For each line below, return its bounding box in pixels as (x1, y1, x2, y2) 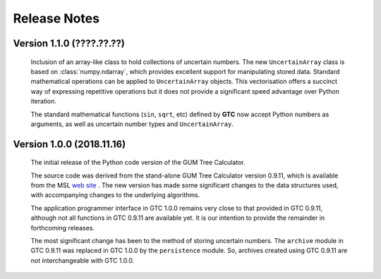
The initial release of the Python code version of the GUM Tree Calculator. (30, 159, 246, 167)
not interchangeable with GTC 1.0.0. (30, 256, 135, 264)
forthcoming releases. (30, 223, 95, 232)
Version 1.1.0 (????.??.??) (13, 37, 125, 49)
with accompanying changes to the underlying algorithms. (30, 191, 200, 199)
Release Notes (13, 11, 100, 26)
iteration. (30, 97, 56, 106)
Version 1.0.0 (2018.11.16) (13, 138, 126, 150)
